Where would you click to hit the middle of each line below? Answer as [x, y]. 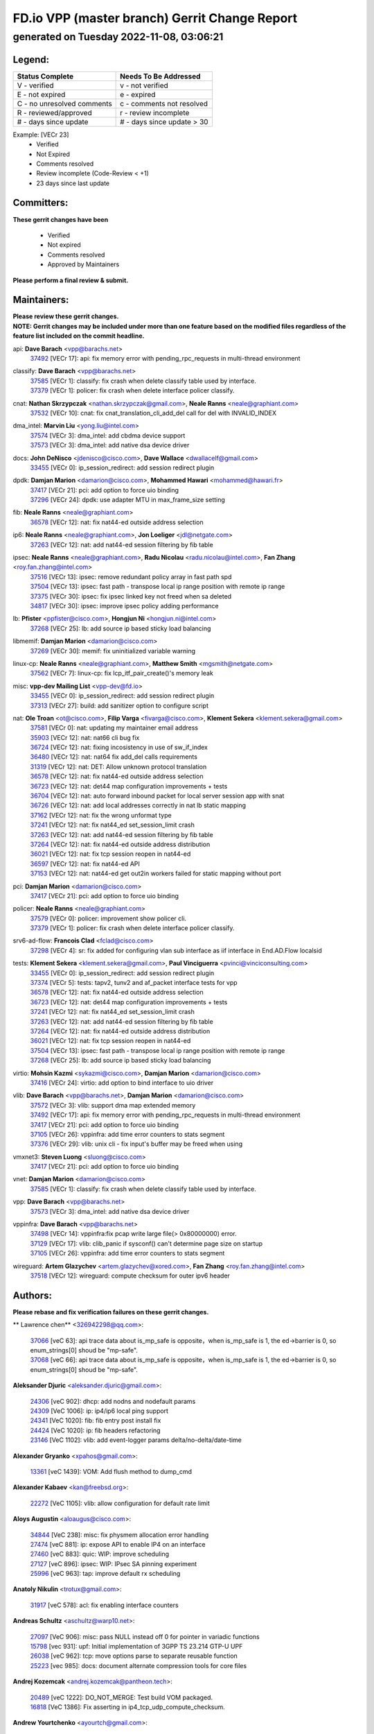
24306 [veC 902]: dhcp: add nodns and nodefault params [113, 1401]
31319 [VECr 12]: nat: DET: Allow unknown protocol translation [118, 766]
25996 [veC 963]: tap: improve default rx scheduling [105, 1574]
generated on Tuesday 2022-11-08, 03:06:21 [118, 37]
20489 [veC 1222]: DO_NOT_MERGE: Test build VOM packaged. [122, 1697]
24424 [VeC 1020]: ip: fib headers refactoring [95, 1430]
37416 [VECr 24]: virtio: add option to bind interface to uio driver [122, 1083]
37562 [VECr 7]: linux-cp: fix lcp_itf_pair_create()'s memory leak [122, 673]
